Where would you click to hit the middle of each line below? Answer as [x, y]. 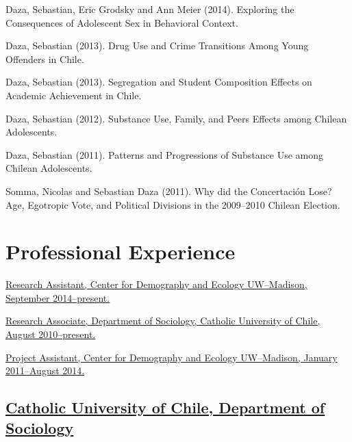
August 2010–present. [51, 334]
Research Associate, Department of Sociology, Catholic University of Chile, [163, 321]
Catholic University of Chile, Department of [165, 407]
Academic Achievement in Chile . [74, 95]
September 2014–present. [58, 297]
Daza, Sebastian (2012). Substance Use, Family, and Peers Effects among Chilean [176, 118]
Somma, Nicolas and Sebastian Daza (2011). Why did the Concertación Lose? [169, 191]
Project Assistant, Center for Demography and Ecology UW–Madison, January [172, 357]
